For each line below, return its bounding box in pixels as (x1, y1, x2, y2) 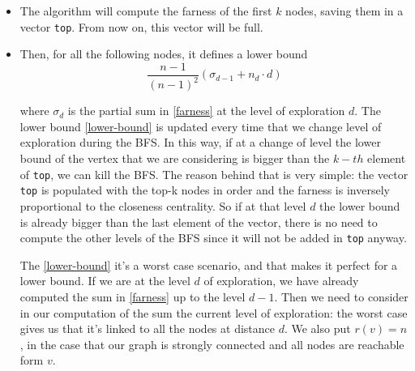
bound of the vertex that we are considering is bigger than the (19, 150, 330, 167)
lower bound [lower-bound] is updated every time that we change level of (19, 117, 382, 134)
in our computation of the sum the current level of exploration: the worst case (19, 304, 408, 321)
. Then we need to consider (274, 288, 409, 305)
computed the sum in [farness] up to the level (19, 288, 246, 305)
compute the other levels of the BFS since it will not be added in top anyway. (19, 229, 407, 246)
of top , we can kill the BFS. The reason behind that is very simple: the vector (19, 165, 409, 182)
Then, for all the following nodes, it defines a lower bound (19, 45, 308, 62)
